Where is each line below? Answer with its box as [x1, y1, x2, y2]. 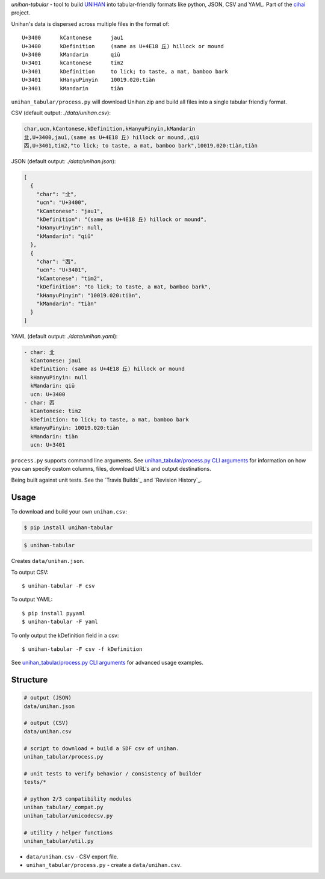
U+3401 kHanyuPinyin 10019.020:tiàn [22, 76, 156, 84]
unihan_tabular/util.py [23, 837, 94, 844]
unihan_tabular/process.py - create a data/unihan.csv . [26, 862, 182, 869]
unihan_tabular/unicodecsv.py [23, 812, 113, 819]
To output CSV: [11, 568, 49, 576]
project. [11, 9, 31, 16]
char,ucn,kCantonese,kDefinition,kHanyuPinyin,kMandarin [23, 125, 196, 132]
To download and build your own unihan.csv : [11, 508, 128, 515]
